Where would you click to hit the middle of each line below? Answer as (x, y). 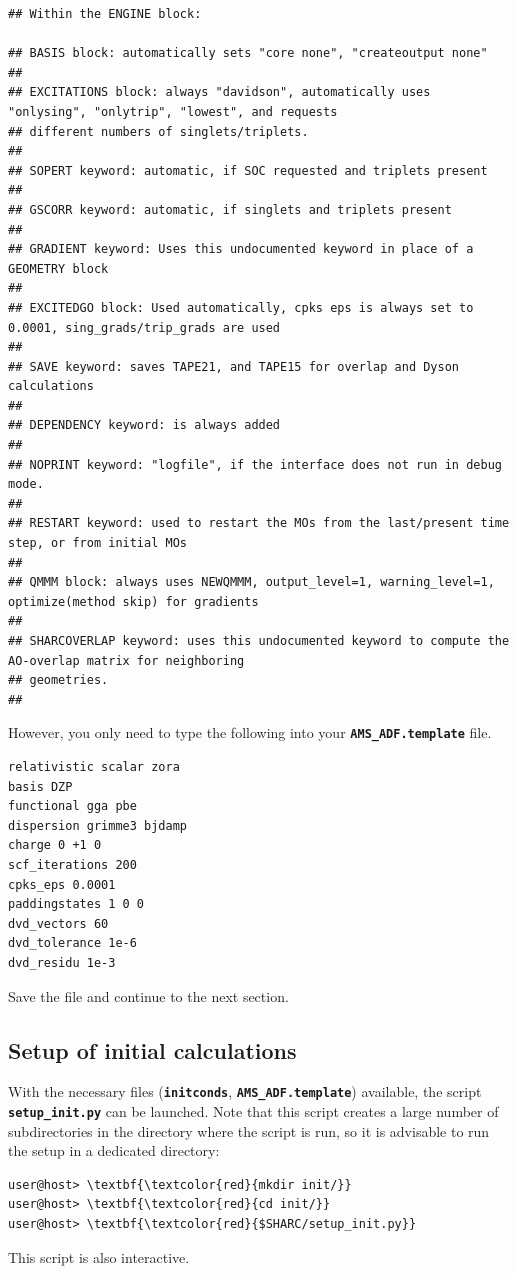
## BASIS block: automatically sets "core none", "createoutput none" (248, 53)
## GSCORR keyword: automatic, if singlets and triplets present (230, 209)
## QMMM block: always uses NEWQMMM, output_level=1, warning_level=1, (251, 582)
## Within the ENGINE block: (105, 14)
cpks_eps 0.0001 (62, 884)
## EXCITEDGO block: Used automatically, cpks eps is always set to (241, 307)
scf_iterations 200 (72, 865)
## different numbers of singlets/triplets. (158, 131)
